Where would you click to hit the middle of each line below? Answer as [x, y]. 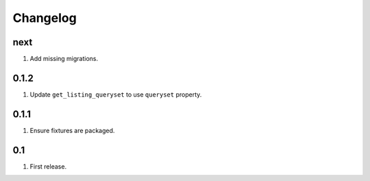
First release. [48, 166]
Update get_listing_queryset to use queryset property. [116, 94]
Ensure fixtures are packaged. [72, 130]
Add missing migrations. [64, 59]
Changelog [45, 18]
